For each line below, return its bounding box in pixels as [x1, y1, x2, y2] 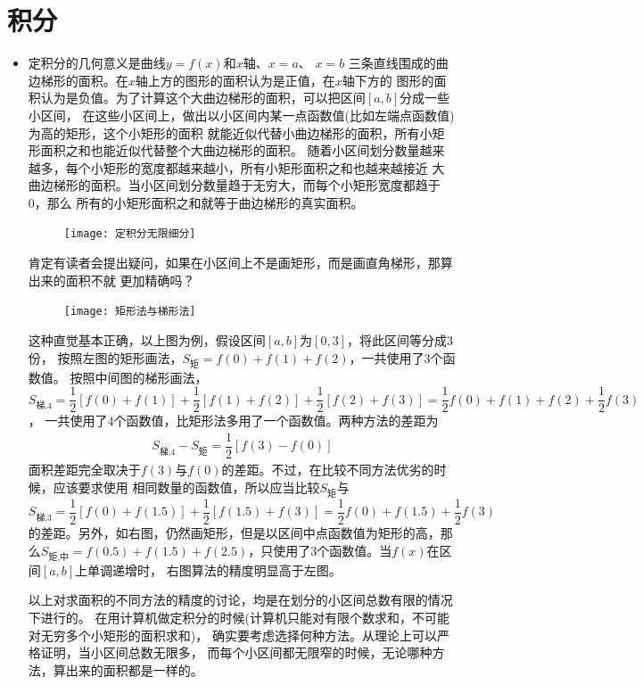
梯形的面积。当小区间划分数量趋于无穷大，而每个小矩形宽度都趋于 [53, 176, 441, 194]
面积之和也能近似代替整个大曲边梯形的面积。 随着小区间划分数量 [40, 141, 420, 160]
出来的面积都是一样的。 [65, 660, 203, 679]
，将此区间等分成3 [347, 330, 453, 349]
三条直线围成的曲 [348, 54, 449, 72]
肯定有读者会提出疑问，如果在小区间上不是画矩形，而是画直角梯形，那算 [28, 253, 453, 272]
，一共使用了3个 [349, 348, 443, 367]
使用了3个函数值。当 [273, 541, 392, 559]
